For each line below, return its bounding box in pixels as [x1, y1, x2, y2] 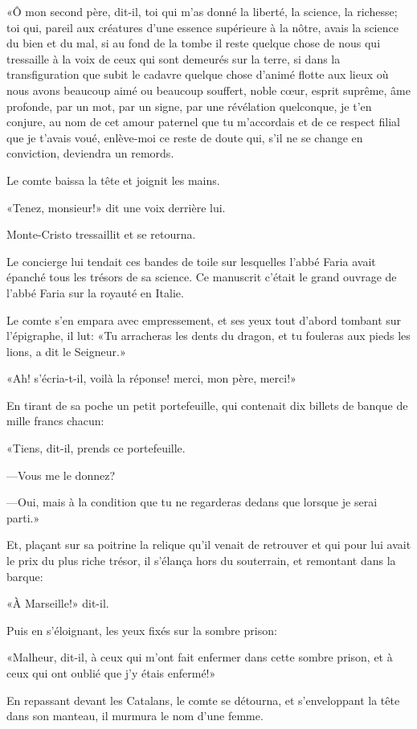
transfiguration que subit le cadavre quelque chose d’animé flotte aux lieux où [6, 66, 389, 83]
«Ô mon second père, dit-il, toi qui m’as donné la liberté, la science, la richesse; [6, 3, 398, 19]
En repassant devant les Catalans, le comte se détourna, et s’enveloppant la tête [6, 691, 400, 708]
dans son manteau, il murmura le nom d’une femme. [6, 707, 264, 724]
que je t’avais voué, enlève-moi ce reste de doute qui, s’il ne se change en [6, 129, 363, 145]
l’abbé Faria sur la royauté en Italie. [6, 284, 184, 301]
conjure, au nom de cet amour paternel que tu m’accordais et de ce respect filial [6, 113, 400, 130]
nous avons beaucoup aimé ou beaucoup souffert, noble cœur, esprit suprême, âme [6, 81, 411, 98]
